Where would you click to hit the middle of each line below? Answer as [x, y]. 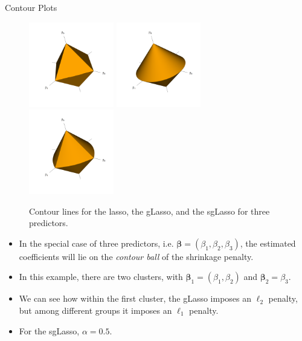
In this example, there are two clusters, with [101, 277]
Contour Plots [31, 7]
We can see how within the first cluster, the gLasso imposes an [135, 298]
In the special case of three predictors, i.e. [96, 243]
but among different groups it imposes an [95, 310]
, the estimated [268, 243]
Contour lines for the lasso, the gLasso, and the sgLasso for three [149, 211]
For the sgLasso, [49, 330]
